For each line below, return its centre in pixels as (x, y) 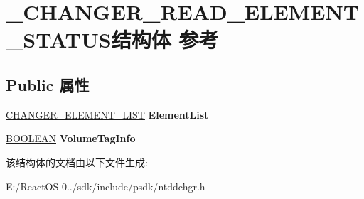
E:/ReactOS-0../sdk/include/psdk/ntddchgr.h (106, 186)
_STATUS (59, 39)
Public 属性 (48, 84)
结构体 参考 (165, 39)
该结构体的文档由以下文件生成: (77, 162)
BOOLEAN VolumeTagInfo (71, 138)
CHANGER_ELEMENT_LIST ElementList (107, 114)
